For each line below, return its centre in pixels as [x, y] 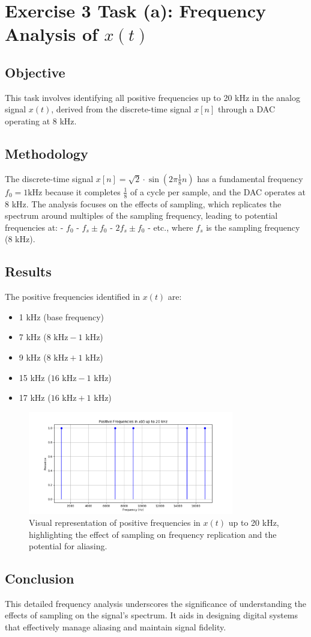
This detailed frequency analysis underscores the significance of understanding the [155, 603]
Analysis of [51, 34]
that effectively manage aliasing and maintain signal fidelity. [116, 627]
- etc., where [171, 227]
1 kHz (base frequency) [62, 316]
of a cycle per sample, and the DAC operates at [218, 191]
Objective [35, 72]
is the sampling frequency [253, 227]
